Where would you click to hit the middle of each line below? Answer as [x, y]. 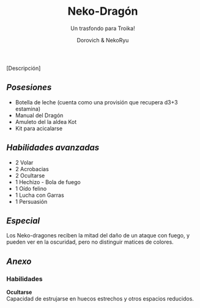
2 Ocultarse [30, 175]
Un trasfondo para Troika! [103, 28]
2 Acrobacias [32, 169]
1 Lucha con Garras [39, 195]
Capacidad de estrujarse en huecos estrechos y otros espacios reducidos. [100, 299]
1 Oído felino [31, 188]
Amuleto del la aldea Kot [46, 121]
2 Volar [24, 162]
